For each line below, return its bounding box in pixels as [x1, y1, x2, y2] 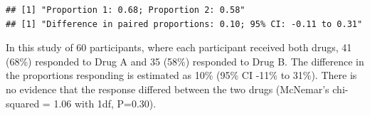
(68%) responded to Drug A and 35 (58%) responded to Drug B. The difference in [6, 53, 364, 68]
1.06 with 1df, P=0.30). [53, 95, 157, 110]
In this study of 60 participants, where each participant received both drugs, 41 [6, 40, 352, 55]
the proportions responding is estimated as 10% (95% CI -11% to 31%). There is [6, 68, 357, 83]
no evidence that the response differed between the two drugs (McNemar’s [6, 81, 329, 96]
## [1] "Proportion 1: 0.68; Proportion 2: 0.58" [6, 5, 245, 15]
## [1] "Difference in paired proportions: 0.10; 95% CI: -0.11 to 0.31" [6, 19, 363, 29]
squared [6, 95, 40, 110]
